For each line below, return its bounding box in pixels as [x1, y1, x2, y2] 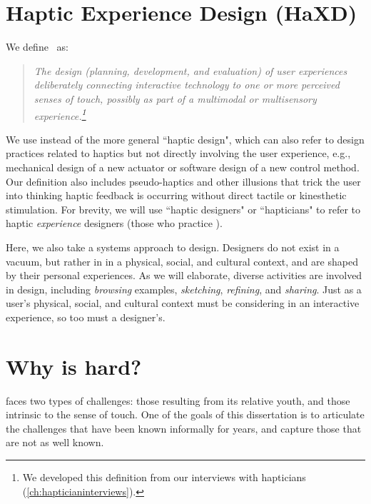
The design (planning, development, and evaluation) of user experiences [34, 63, 347, 78]
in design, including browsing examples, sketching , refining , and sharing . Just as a [6, 281, 362, 296]
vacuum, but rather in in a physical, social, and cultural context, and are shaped [6, 253, 358, 268]
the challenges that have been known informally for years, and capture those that [6, 420, 362, 435]
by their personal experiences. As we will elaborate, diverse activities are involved [6, 268, 362, 283]
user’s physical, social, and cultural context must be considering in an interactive [6, 296, 360, 311]
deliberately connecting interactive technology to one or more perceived [34, 77, 340, 92]
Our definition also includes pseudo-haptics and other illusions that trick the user [6, 173, 361, 188]
